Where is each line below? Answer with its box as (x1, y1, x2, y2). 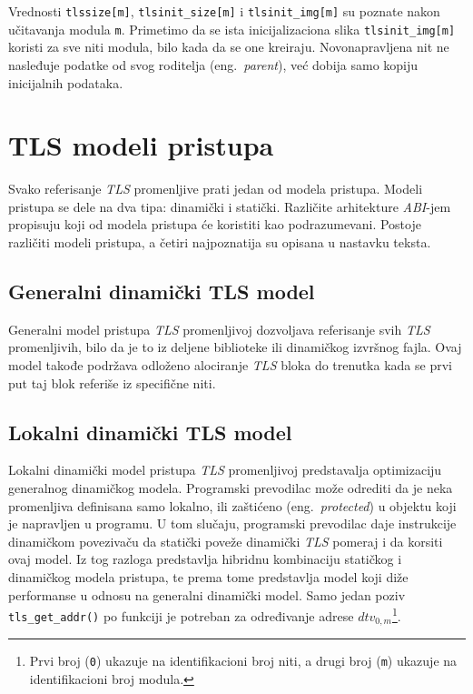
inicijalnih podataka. (8, 73, 123, 92)
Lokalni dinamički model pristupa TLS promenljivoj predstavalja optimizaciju (8, 460, 442, 479)
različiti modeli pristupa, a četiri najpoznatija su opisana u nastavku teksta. (8, 233, 431, 251)
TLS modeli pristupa (8, 126, 274, 164)
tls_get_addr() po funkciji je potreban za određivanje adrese (8, 606, 354, 625)
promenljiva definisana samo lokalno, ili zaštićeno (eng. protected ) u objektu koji (8, 496, 457, 515)
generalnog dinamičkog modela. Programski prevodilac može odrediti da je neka (8, 478, 453, 497)
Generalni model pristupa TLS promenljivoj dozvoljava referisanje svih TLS (8, 319, 430, 338)
